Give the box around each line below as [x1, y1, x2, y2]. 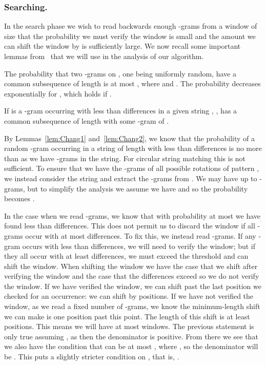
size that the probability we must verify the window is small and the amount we [4, 30, 256, 41]
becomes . [4, 193, 35, 204]
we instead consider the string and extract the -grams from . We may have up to [4, 172, 257, 183]
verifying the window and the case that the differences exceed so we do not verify [4, 271, 259, 281]
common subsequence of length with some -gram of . [4, 115, 169, 126]
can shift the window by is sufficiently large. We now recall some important [4, 41, 241, 51]
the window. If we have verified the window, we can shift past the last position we [4, 280, 261, 291]
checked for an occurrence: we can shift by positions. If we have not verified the [4, 291, 254, 301]
